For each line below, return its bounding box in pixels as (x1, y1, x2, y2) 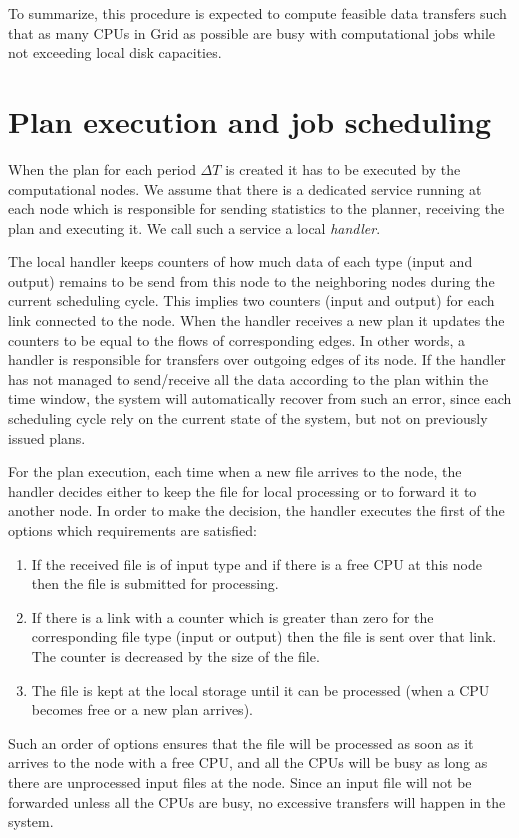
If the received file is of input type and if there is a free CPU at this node (31, 553, 482, 574)
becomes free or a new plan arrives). (31, 699, 253, 720)
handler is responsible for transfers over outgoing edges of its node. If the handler (8, 349, 506, 370)
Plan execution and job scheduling (8, 100, 492, 141)
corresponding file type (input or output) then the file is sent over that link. (31, 626, 497, 647)
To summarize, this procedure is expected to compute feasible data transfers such (8, 3, 507, 23)
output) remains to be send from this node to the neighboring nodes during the (8, 270, 495, 291)
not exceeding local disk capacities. (8, 42, 222, 63)
